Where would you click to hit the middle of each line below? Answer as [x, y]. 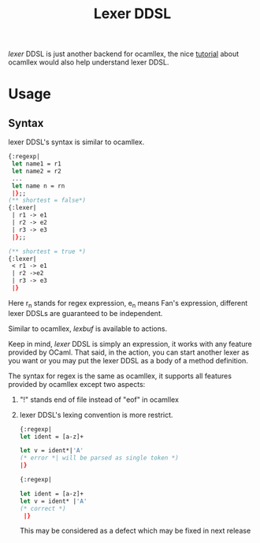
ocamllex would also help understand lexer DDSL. [89, 62]
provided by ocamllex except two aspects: [77, 384]
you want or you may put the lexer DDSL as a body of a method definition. [128, 360]
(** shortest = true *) [47, 251]
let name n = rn [38, 186]
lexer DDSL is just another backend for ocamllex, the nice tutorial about [124, 54]
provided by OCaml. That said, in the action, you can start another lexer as [129, 352]
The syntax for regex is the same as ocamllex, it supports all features [120, 376]
